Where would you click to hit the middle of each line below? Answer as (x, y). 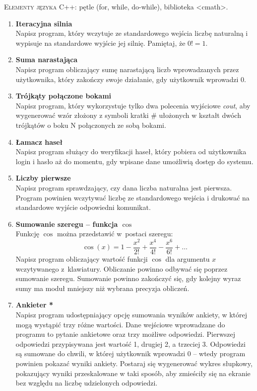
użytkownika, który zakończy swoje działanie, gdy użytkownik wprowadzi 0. (131, 79)
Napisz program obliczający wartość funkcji (82, 259)
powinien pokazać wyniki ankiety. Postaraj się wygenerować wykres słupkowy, (134, 363)
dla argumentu (188, 259)
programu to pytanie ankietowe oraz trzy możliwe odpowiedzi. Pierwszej (126, 334)
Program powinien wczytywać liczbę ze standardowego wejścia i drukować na (132, 197)
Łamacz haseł (39, 142)
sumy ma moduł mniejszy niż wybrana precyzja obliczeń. (102, 288)
